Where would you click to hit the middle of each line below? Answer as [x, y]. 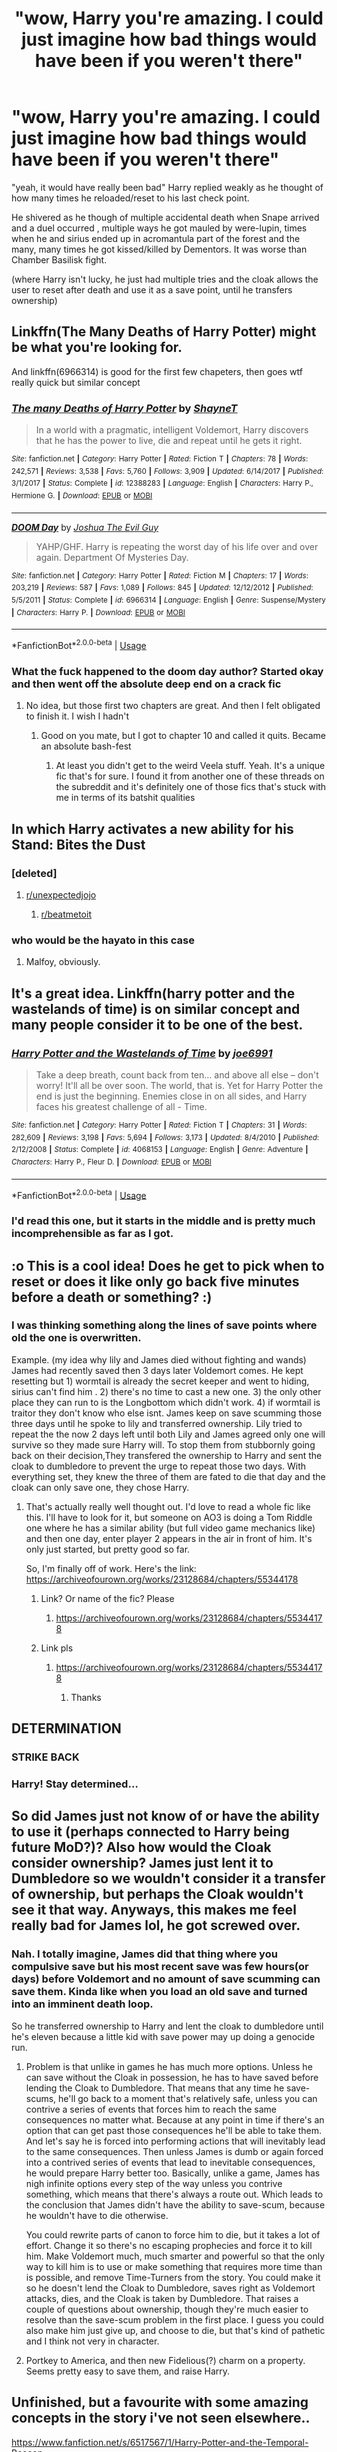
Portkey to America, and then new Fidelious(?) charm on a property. [165, 2360]
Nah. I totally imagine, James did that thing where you [144, 1954]
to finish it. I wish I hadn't [77, 716]
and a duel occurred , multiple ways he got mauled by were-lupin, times [159, 228]
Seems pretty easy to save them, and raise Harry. [128, 2371]
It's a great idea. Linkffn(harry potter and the [153, 993]
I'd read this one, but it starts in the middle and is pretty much [163, 1221]
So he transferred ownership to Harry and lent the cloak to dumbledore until [167, 2026]
